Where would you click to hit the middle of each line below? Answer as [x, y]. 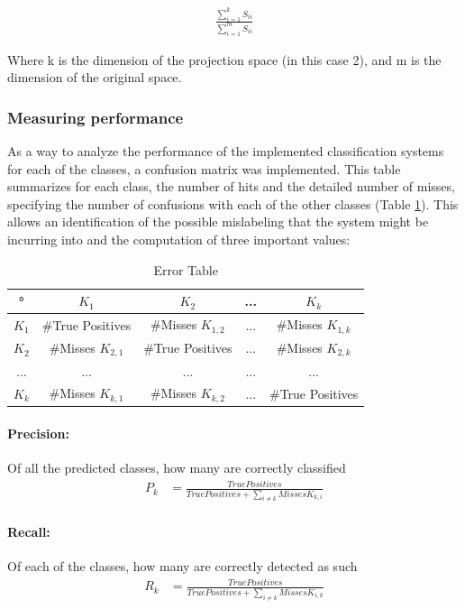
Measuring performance [96, 117]
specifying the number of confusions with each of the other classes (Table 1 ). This [233, 203]
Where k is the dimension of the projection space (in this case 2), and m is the [224, 59]
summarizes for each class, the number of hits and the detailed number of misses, [231, 186]
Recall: [29, 532]
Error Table [186, 269]
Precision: [38, 433]
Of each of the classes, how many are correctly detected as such [182, 566]
